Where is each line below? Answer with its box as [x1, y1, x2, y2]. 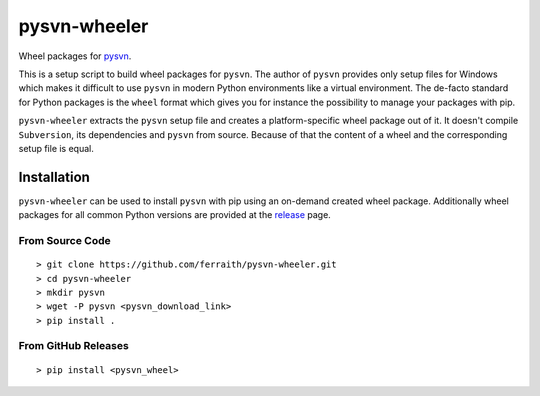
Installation [18, 168, 90, 185]
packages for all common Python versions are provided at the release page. [18, 209, 332, 221]
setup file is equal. [18, 142, 94, 154]
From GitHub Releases [18, 339, 129, 353]
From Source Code [18, 233, 112, 247]
